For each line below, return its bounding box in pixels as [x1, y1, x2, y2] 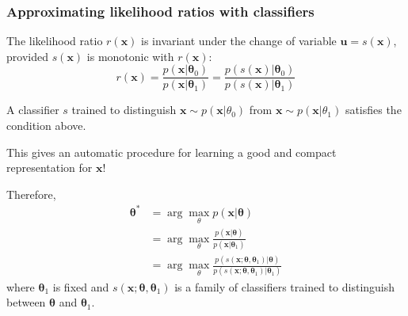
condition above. [6, 117, 86, 134]
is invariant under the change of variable [141, 32, 337, 49]
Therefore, [6, 185, 56, 202]
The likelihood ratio [6, 32, 103, 49]
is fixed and [52, 278, 109, 295]
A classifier [6, 101, 59, 118]
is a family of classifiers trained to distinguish [174, 278, 395, 295]
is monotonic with [86, 48, 174, 64]
